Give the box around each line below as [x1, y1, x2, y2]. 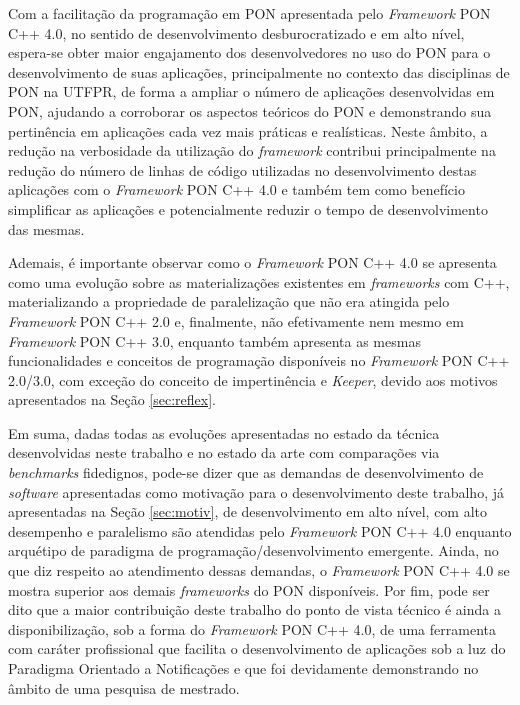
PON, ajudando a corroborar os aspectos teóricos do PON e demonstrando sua [8, 100, 492, 121]
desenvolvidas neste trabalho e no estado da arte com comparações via [8, 442, 440, 463]
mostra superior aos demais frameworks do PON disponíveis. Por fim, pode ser [8, 579, 490, 600]
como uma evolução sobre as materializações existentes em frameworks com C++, [8, 271, 510, 292]
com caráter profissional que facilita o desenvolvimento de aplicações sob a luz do [8, 638, 506, 659]
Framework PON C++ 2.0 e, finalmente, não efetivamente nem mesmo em [8, 310, 464, 331]
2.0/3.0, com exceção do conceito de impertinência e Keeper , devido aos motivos [8, 369, 498, 390]
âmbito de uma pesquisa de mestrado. [8, 677, 240, 698]
